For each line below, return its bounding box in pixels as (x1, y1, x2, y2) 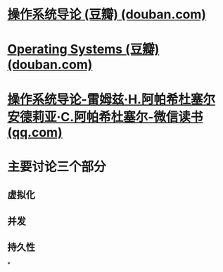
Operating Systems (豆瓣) (7, 42, 160, 57)
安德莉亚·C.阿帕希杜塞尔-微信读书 (7, 109, 203, 125)
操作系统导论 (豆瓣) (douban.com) (7, 6, 206, 23)
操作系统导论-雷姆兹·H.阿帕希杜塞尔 (7, 91, 216, 107)
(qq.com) (7, 124, 63, 140)
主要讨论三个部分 (7, 159, 107, 175)
